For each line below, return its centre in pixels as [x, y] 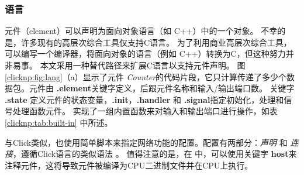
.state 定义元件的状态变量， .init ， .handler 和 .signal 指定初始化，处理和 [144, 99]
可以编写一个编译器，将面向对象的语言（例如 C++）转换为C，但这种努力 [145, 54]
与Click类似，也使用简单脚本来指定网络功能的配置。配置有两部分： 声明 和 [146, 142]
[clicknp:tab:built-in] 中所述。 [59, 122]
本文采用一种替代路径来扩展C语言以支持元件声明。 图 [143, 65]
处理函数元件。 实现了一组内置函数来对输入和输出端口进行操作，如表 [145, 111]
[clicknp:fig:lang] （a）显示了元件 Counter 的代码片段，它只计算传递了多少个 [146, 76]
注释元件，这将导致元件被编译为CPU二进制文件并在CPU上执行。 [129, 165]
